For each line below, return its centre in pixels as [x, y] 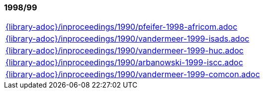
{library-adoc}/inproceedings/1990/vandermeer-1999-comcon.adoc [133, 74]
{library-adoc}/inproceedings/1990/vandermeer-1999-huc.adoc [125, 51]
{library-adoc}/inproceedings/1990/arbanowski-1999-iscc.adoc [124, 63]
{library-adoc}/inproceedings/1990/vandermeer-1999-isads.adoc [128, 39]
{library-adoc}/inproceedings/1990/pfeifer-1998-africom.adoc [122, 27]
